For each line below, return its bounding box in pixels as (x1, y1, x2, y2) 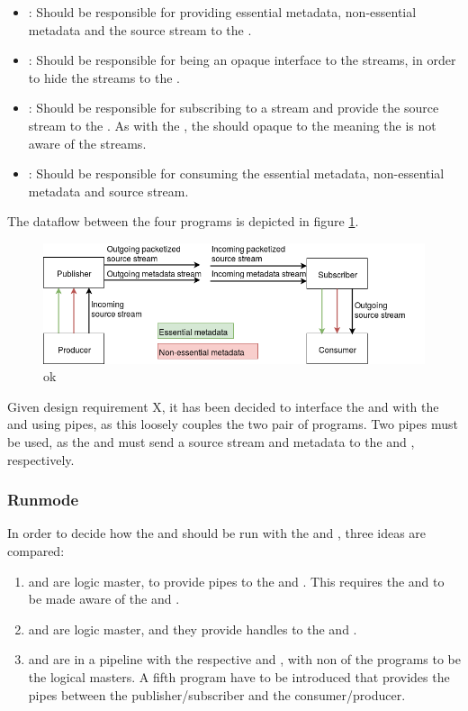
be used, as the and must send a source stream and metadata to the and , (7, 432, 415, 451)
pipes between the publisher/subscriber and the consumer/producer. (28, 685, 406, 704)
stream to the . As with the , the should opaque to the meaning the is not (28, 115, 436, 134)
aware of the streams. (28, 133, 147, 152)
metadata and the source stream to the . (28, 20, 252, 39)
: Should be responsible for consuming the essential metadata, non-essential (28, 164, 445, 183)
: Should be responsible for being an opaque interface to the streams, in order (28, 50, 456, 69)
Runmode (7, 488, 79, 511)
